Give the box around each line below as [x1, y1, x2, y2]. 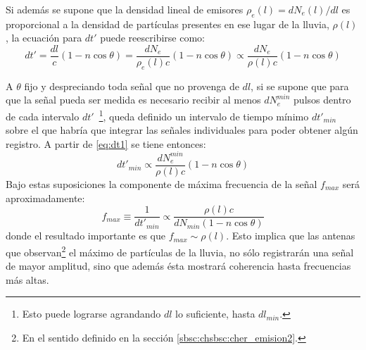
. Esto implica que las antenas [226, 228, 355, 243]
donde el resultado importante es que [6, 228, 165, 243]
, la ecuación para [6, 30, 82, 45]
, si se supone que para [251, 78, 349, 93]
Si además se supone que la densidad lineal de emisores [6, 2, 244, 16]
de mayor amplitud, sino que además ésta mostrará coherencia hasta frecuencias [6, 258, 351, 273]
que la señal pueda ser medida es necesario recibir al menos [6, 92, 261, 107]
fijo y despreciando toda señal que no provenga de [24, 78, 239, 93]
